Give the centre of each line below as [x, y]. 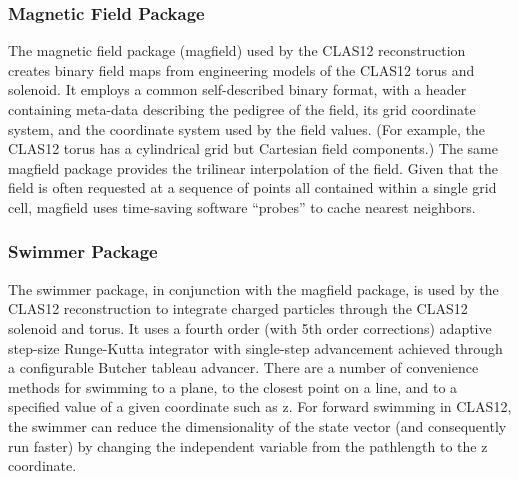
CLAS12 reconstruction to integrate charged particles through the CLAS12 [238, 308]
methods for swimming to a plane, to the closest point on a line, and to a [233, 386]
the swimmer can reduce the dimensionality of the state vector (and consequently [257, 425]
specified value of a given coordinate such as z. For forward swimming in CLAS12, [260, 406]
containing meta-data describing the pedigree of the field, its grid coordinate [242, 109]
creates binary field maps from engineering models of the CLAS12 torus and [241, 69]
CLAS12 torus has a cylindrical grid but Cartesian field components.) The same [253, 148]
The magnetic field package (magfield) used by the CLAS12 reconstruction [237, 50]
